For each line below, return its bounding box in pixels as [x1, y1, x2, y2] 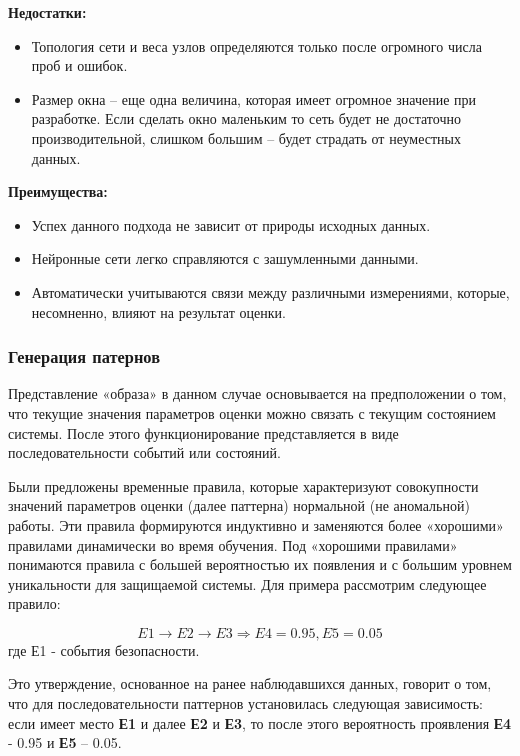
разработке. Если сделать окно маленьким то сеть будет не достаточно [31, 108, 461, 129]
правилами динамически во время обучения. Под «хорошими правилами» [8, 534, 458, 555]
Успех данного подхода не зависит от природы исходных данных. [31, 214, 431, 235]
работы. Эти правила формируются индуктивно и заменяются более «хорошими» [8, 514, 504, 535]
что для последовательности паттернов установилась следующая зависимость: [8, 693, 483, 714]
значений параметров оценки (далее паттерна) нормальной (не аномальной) [8, 495, 470, 516]
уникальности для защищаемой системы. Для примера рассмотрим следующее [8, 573, 487, 594]
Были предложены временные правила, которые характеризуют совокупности [8, 475, 479, 496]
